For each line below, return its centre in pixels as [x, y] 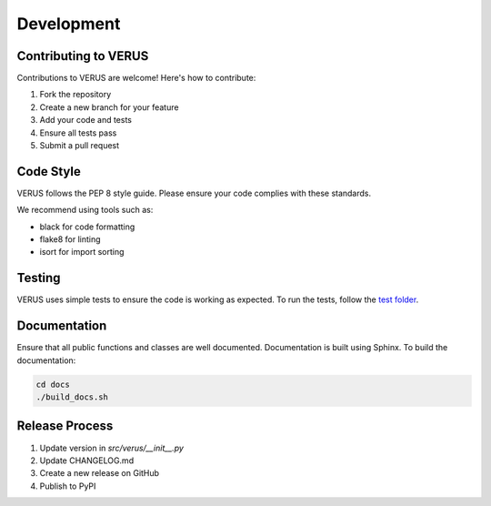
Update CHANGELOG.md [87, 460]
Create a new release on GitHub [99, 473]
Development [69, 24]
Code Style [49, 172]
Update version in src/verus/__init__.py [111, 448]
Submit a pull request [80, 146]
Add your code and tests [85, 120]
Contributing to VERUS [83, 56]
